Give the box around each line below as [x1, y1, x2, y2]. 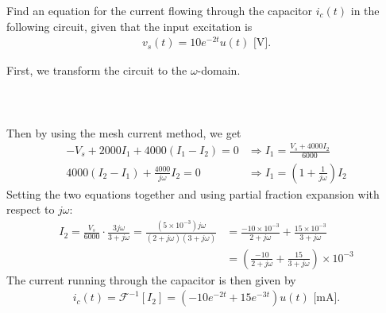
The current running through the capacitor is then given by [6, 271, 296, 288]
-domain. [197, 62, 241, 79]
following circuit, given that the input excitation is [6, 17, 253, 34]
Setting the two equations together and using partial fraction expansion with [6, 185, 380, 202]
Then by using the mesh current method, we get [6, 124, 241, 141]
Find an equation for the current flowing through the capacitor [6, 2, 313, 18]
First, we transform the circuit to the [6, 62, 187, 79]
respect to [6, 201, 55, 218]
